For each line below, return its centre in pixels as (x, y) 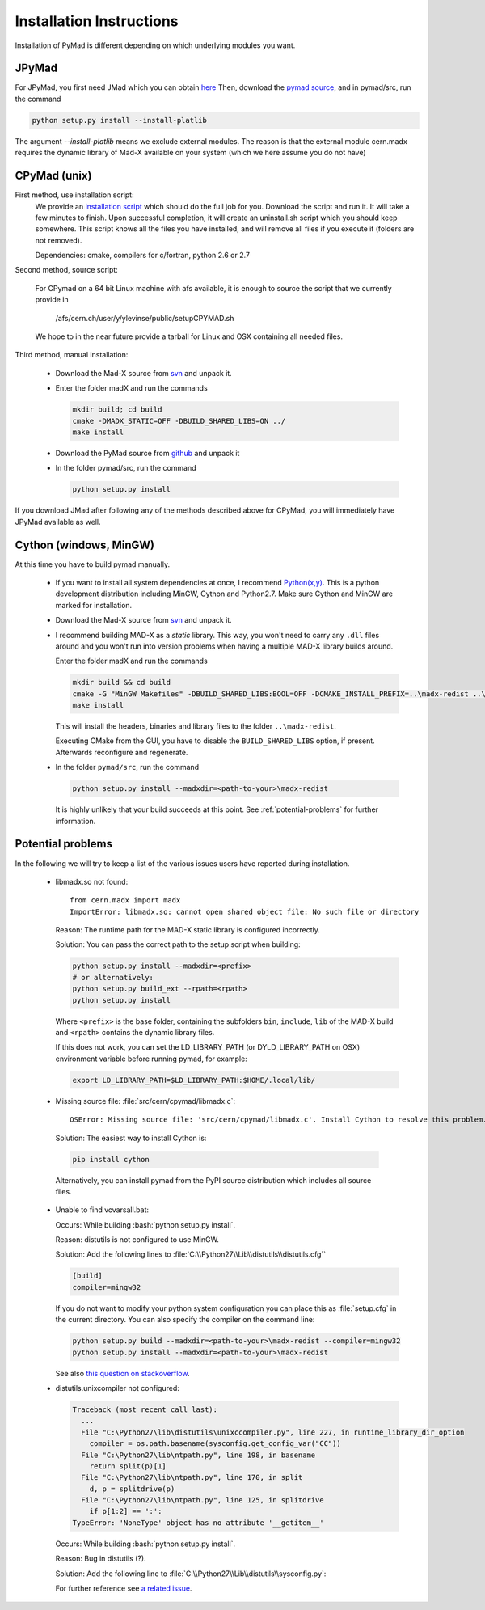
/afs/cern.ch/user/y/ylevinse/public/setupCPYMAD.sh (145, 318)
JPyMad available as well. (58, 522)
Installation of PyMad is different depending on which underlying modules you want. (155, 45)
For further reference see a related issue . (124, 1588)
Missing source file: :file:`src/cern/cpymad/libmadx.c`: (145, 1101)
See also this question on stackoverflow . (122, 1373)
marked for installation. (94, 605)
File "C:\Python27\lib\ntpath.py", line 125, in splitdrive (202, 1500)
